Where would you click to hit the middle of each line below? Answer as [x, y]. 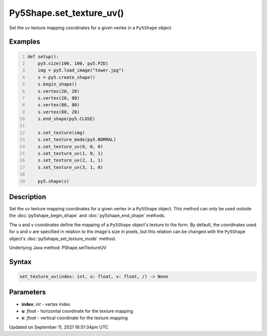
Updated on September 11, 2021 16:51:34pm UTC [59, 327]
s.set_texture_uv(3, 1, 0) [70, 167]
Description [28, 197]
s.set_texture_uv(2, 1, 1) [70, 160]
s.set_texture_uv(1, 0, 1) [70, 154]
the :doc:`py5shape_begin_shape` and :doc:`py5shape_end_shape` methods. [87, 216]
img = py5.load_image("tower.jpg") [81, 70]
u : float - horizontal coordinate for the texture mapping [77, 311]
